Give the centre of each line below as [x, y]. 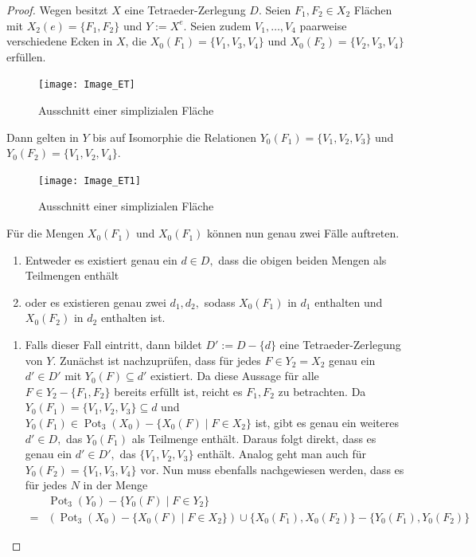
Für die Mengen [45, 233]
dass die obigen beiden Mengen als [302, 259]
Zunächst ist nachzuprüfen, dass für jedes [160, 360]
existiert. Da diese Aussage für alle [235, 376]
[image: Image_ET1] [90, 180]
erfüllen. [26, 56]
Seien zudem [221, 25]
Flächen [373, 10]
